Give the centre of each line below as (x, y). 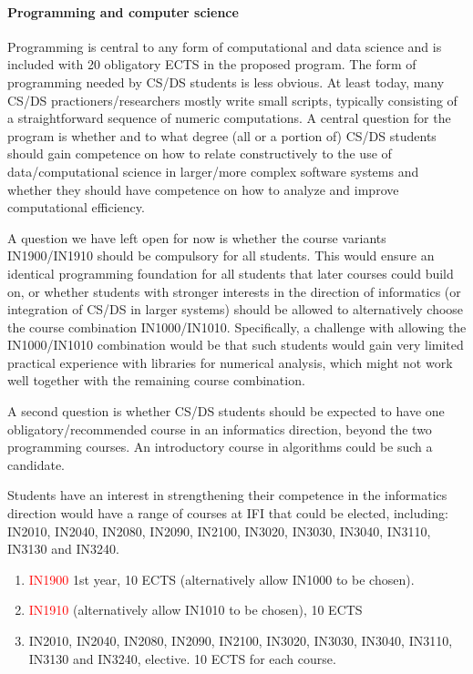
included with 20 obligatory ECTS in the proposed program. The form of (212, 64)
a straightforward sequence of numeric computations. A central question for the (229, 118)
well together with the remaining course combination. (156, 380)
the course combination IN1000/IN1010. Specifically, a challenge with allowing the (237, 327)
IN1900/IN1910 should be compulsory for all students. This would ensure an (221, 255)
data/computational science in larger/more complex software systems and (213, 171)
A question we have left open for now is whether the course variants (197, 237)
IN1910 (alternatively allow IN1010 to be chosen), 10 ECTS (195, 610)
